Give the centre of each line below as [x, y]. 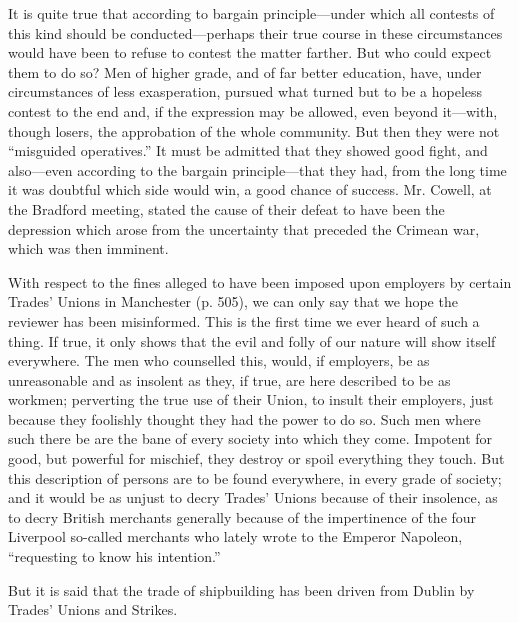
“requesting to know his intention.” [114, 556]
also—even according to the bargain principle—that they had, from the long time [257, 169]
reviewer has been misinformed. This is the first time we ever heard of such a [244, 320]
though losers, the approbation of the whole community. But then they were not [254, 130]
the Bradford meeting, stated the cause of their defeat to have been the [226, 208]
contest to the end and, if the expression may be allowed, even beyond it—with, [253, 110]
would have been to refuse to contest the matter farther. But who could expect [250, 52]
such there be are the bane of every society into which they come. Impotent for [250, 438]
